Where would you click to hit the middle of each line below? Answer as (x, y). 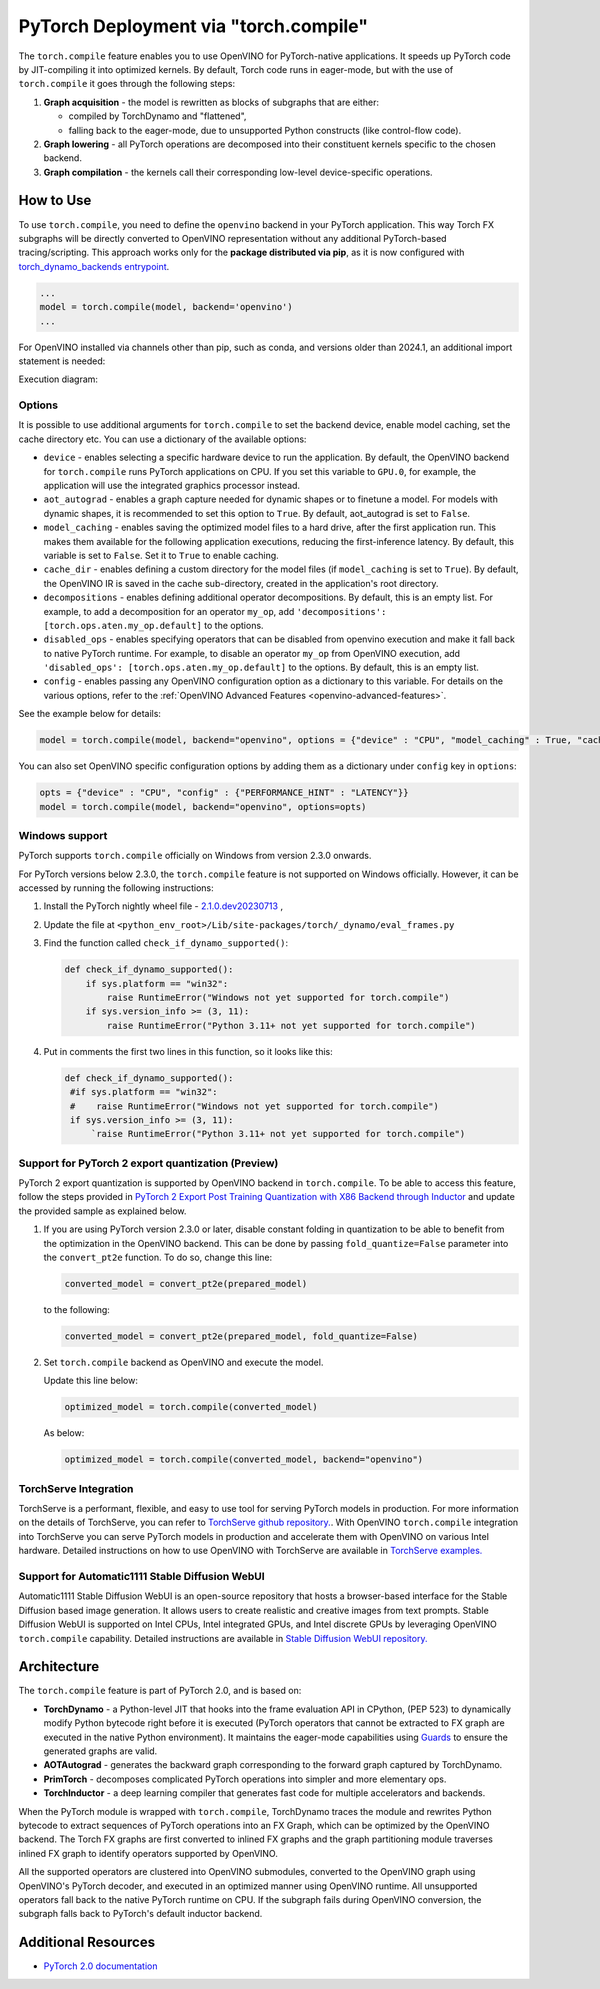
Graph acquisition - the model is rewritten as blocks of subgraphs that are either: (211, 102)
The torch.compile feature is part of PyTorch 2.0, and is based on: (160, 1691)
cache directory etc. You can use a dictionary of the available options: (162, 439)
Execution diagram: (58, 379)
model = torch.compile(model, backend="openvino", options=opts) (203, 806)
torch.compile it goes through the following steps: (126, 84)
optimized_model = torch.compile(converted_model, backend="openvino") (244, 1459)
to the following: (76, 1309)
